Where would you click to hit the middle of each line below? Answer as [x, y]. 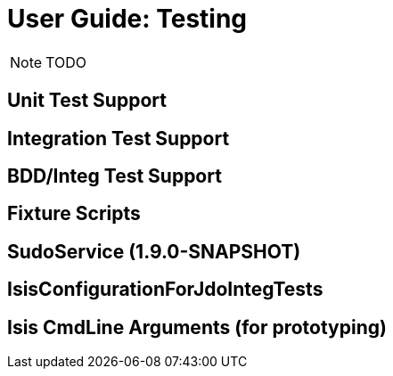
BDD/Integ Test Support [115, 176]
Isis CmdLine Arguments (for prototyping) [197, 327]
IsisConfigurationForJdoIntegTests [165, 290]
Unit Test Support [87, 101]
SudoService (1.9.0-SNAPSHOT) [154, 251]
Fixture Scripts [74, 214]
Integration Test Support [119, 138]
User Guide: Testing [127, 19]
